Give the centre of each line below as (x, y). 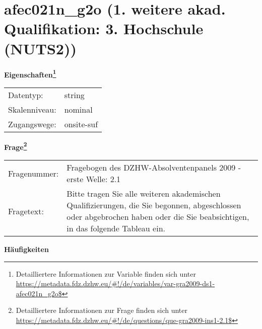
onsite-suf (81, 124)
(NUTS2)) (40, 48)
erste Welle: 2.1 (94, 179)
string (74, 95)
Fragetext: (26, 211)
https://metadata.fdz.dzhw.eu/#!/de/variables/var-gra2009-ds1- (115, 283)
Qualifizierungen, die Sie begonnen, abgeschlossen (154, 205)
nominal (78, 109)
